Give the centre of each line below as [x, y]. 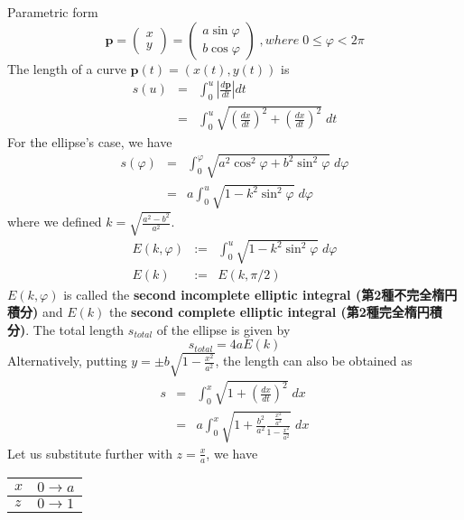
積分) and [35, 312]
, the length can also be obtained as [314, 361]
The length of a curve [67, 68]
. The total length [75, 329]
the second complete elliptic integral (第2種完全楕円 [269, 312]
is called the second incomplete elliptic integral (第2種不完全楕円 [260, 294]
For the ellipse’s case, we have [90, 141]
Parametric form [53, 12]
